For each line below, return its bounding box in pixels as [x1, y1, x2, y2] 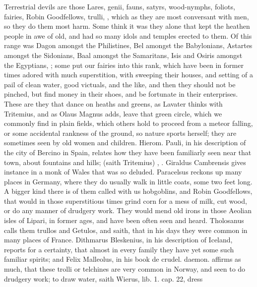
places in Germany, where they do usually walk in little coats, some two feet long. [4, 176, 253, 186]
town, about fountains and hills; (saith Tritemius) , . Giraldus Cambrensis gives [4, 157, 246, 167]
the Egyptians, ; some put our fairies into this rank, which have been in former [4, 59, 244, 70]
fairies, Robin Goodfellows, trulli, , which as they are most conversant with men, [4, 11, 249, 21]
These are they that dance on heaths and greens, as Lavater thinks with [4, 98, 223, 109]
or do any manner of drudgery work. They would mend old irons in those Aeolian [4, 205, 252, 216]
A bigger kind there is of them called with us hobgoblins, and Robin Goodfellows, [4, 186, 253, 196]
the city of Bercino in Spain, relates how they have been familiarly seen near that [4, 147, 252, 157]
